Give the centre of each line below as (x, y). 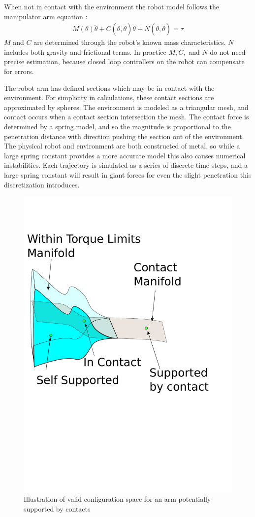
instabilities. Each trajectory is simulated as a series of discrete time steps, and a (126, 165)
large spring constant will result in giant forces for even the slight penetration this (128, 174)
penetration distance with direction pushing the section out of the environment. (124, 136)
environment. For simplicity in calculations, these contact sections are (109, 97)
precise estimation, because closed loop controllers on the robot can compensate (124, 61)
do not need (228, 52)
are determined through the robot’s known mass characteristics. (130, 42)
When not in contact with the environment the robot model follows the (112, 6)
